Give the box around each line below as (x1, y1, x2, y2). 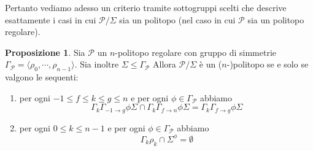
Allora (153, 58, 176, 71)
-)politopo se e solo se (226, 58, 309, 71)
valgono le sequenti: (5, 71, 79, 83)
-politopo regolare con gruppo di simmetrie (115, 45, 277, 58)
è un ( (199, 58, 222, 71)
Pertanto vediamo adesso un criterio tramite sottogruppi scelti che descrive (5, 1, 287, 14)
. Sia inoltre (74, 58, 119, 71)
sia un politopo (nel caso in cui (119, 13, 236, 26)
